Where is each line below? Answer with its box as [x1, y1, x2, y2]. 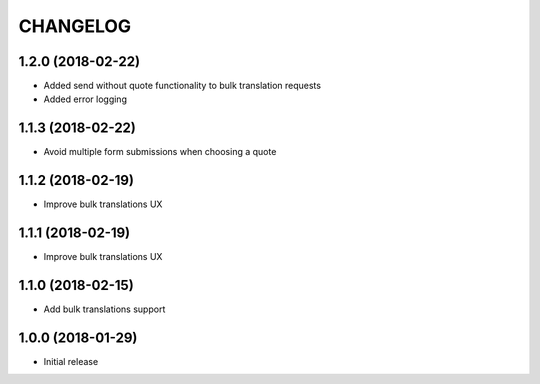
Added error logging [43, 93, 127, 105]
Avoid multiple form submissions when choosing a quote [43, 146, 277, 158]
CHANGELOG [18, 15, 132, 37]
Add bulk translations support [43, 303, 166, 315]
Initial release [43, 355, 99, 367]
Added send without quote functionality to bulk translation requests [43, 80, 322, 92]
